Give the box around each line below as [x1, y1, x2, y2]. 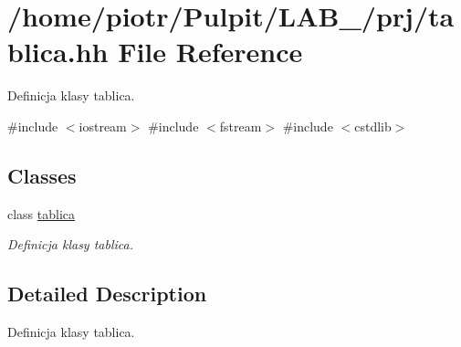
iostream [79, 116, 127, 135]
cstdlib [354, 116, 392, 135]
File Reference [118, 33, 303, 70]
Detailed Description [7, 279, 207, 308]
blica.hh [7, 33, 109, 70]
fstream [219, 116, 262, 135]
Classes [7, 161, 77, 189]
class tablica [7, 204, 76, 223]
